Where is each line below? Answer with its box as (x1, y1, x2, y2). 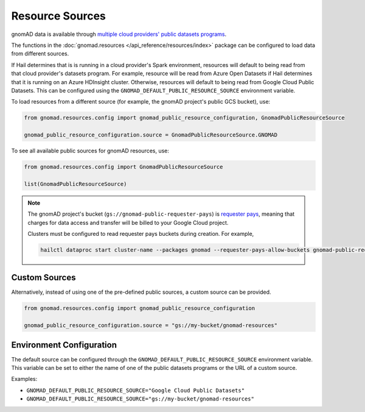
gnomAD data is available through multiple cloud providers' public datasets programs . (11, 30, 227, 38)
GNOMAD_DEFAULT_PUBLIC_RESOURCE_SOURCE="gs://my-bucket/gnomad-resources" (26, 396, 255, 402)
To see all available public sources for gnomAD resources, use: (11, 147, 170, 155)
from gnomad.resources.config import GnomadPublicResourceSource (24, 163, 223, 171)
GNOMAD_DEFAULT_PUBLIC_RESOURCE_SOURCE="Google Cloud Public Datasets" (26, 387, 245, 394)
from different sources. (11, 50, 69, 57)
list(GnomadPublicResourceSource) (24, 180, 127, 187)
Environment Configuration (11, 339, 117, 350)
